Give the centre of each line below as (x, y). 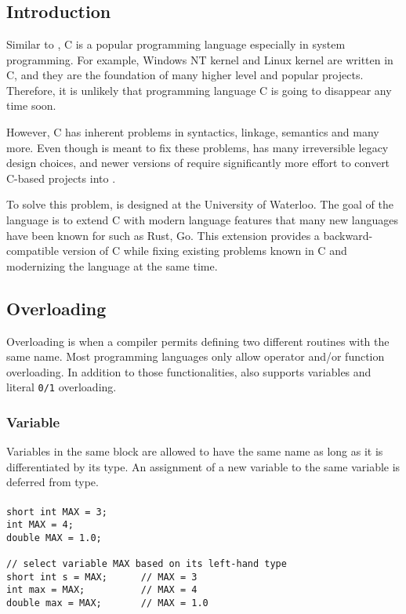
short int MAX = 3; (57, 512)
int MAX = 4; (40, 525)
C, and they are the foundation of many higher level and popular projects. (185, 75)
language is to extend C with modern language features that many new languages (203, 219)
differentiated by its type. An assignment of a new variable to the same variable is (203, 466)
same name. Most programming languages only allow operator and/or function (196, 356)
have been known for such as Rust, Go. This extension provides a (163, 235)
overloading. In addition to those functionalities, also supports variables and (189, 371)
